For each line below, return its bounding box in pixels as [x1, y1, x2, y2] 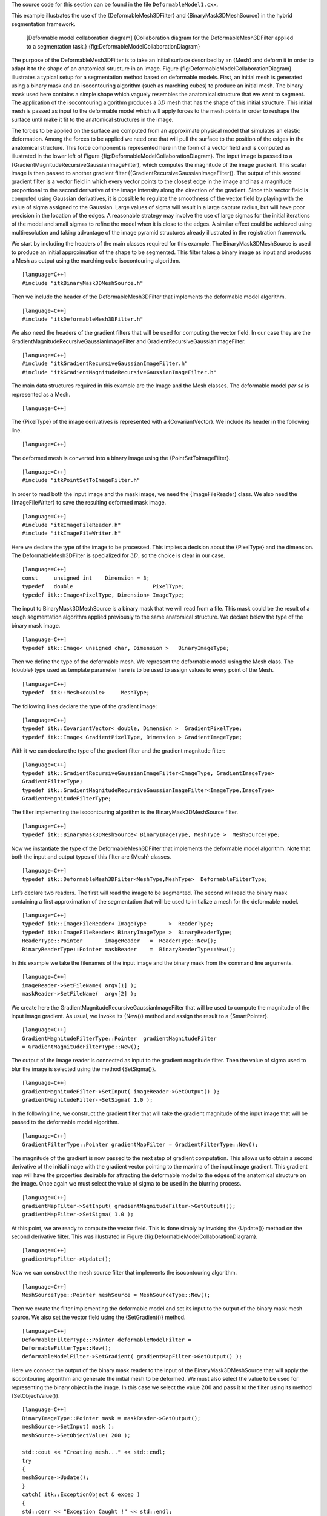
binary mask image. [11, 622, 61, 629]
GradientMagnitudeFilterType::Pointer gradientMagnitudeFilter [22, 1035, 217, 1042]
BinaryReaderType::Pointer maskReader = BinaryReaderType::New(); [22, 946, 236, 953]
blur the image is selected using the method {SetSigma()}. [11, 1065, 156, 1073]
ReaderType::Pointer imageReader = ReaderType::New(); [22, 937, 217, 944]
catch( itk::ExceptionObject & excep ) [22, 1491, 140, 1498]
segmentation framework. [11, 20, 76, 27]
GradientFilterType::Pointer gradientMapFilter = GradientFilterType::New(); [22, 1141, 259, 1148]
